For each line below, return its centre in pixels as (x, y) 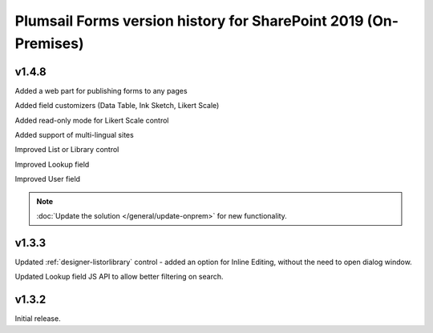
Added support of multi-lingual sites (74, 135)
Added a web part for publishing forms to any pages (101, 90)
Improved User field (47, 179)
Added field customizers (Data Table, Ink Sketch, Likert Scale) (117, 106)
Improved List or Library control (67, 150)
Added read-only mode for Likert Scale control (92, 120)
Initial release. (38, 319)
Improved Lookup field (52, 164)
